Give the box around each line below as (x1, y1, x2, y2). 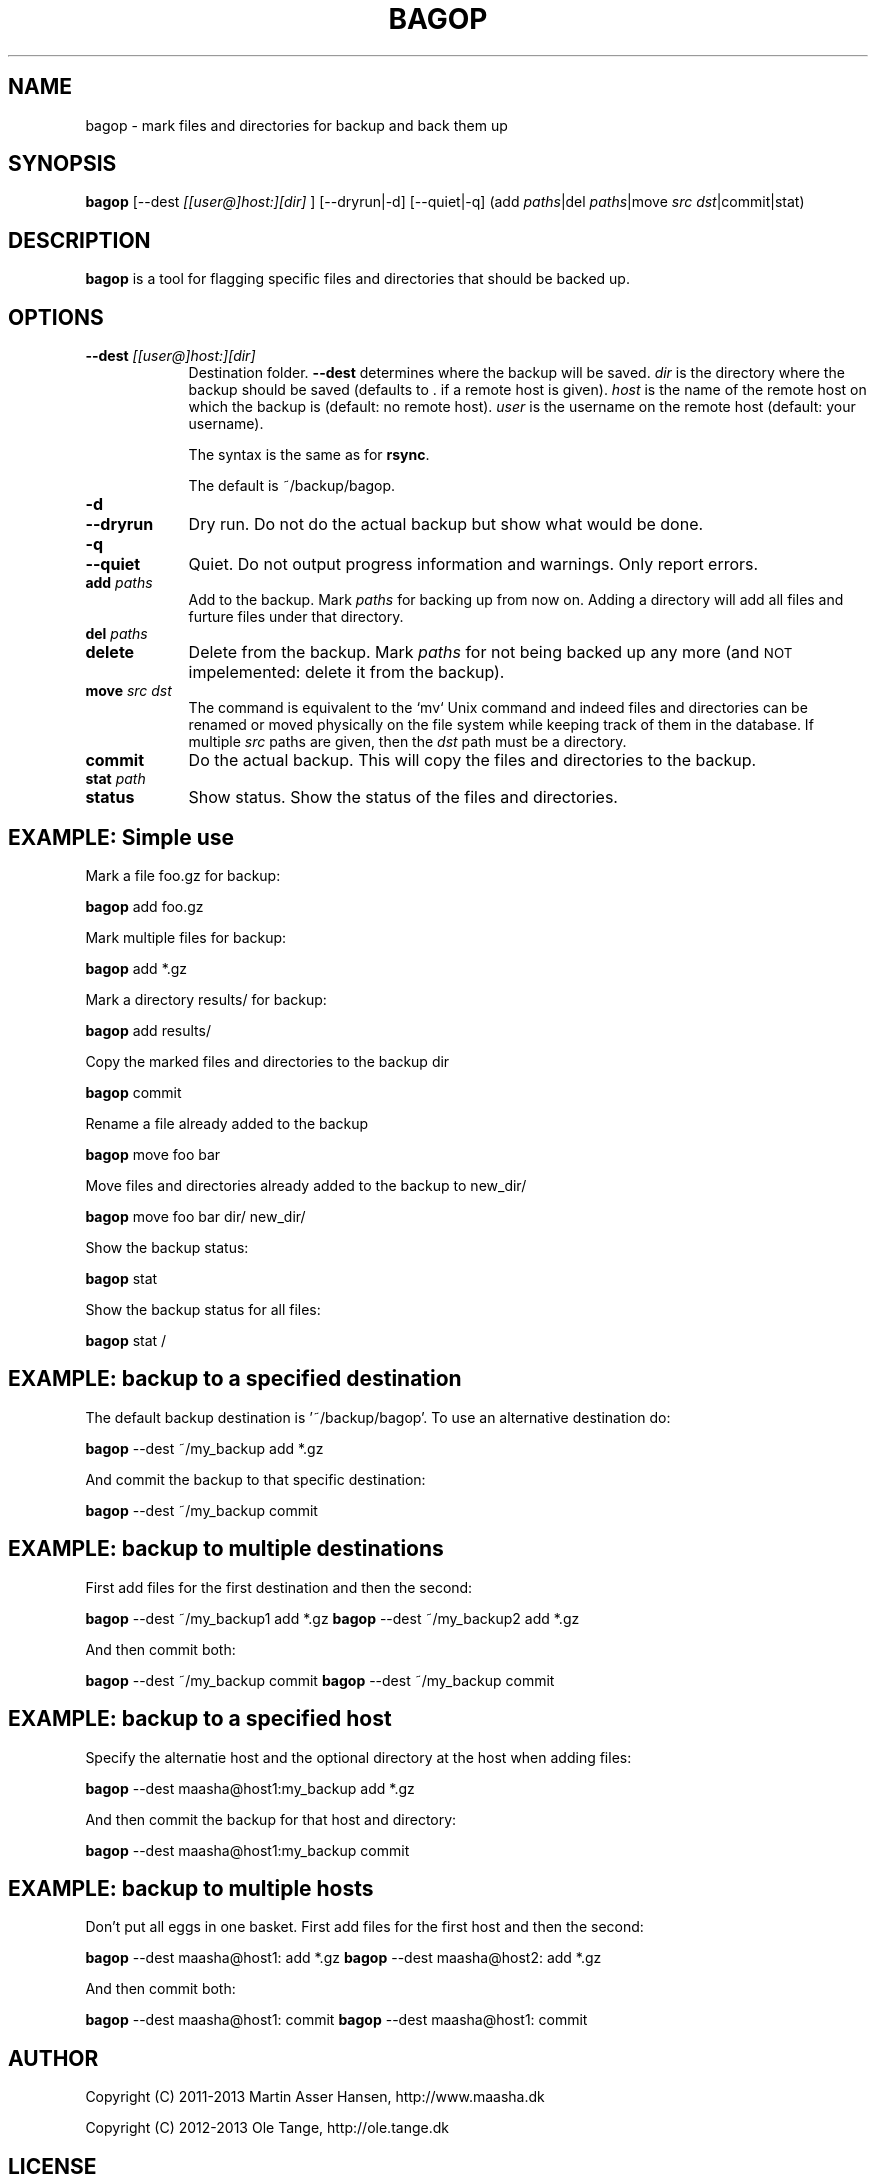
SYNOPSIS (8, 151, 117, 177)
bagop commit (85, 1083, 182, 1101)
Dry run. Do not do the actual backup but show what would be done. (188, 514, 704, 535)
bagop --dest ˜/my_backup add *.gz (85, 1439, 324, 1457)
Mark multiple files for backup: (85, 928, 287, 946)
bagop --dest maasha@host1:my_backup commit (85, 1841, 410, 1859)
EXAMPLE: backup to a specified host (8, 1706, 392, 1732)
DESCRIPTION (8, 227, 151, 253)
